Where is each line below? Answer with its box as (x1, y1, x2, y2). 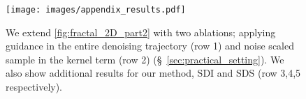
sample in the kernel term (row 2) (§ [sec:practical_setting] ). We (6, 52, 284, 66)
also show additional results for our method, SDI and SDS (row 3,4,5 (6, 66, 301, 80)
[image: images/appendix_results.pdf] (6, 5, 186, 15)
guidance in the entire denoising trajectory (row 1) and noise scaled (6, 38, 294, 53)
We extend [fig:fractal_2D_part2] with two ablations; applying (6, 24, 276, 39)
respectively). (6, 79, 63, 94)
